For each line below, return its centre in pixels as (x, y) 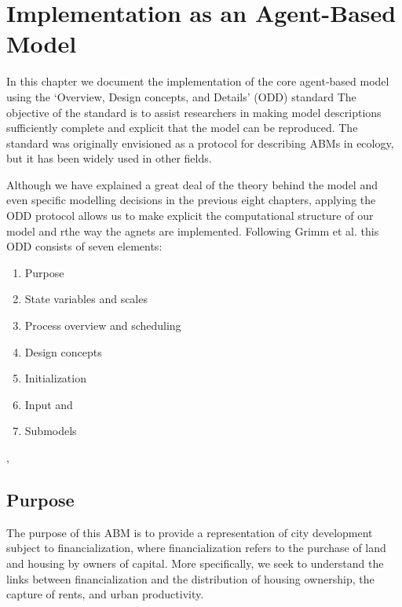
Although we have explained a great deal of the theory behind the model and (192, 184)
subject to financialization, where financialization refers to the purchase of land (196, 548)
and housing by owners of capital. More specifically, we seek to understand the (195, 563)
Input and (49, 404)
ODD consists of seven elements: (84, 246)
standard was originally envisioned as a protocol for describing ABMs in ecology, (200, 143)
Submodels (51, 431)
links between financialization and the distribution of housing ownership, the (190, 578)
